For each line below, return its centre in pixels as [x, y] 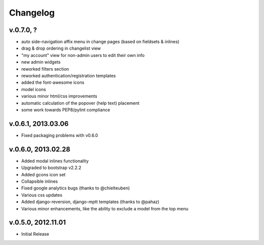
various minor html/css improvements [59, 96]
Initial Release [35, 234]
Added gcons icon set [44, 174]
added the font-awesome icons [53, 82]
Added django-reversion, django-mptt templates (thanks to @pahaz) [90, 202]
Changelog [32, 13]
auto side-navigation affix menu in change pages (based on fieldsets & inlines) [100, 42]
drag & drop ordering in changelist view [61, 48]
